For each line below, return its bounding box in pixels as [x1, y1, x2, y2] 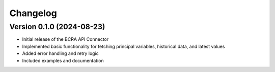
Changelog [9, 8, 57, 19]
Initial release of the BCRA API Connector [22, 36, 109, 42]
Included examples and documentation [22, 57, 104, 63]
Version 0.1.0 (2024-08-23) [9, 22, 105, 31]
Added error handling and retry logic [22, 50, 99, 56]
